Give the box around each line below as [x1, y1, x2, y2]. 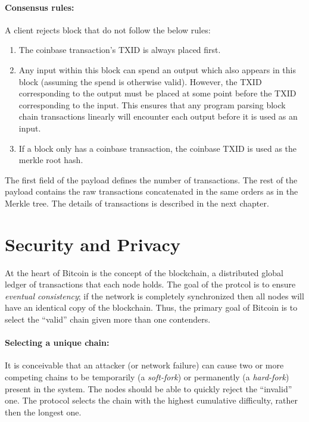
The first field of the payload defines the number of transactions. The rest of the [5, 173, 298, 186]
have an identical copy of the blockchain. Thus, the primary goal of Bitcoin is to [5, 301, 298, 314]
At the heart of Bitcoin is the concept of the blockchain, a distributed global [5, 266, 283, 279]
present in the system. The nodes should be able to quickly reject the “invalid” [5, 382, 292, 395]
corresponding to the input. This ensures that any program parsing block [18, 98, 286, 111]
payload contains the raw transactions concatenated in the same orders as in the [5, 185, 298, 198]
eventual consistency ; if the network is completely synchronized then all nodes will [5, 289, 304, 302]
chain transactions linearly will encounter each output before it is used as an [18, 110, 298, 123]
